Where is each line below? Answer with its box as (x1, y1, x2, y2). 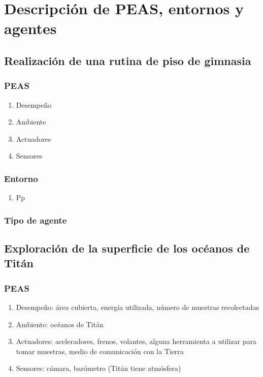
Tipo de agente (4, 213, 67, 226)
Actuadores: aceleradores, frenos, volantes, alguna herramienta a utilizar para (16, 336, 256, 347)
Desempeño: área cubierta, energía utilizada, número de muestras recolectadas (16, 301, 259, 312)
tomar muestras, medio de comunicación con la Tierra (16, 345, 184, 356)
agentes (4, 18, 57, 39)
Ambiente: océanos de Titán (16, 319, 104, 329)
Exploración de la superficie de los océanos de (4, 240, 250, 256)
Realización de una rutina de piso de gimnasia (4, 52, 251, 68)
